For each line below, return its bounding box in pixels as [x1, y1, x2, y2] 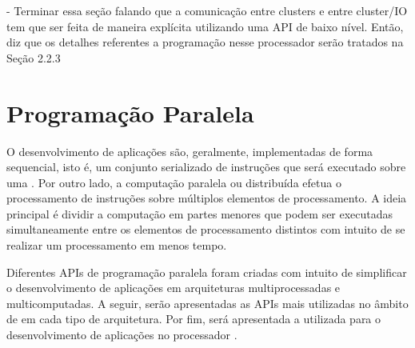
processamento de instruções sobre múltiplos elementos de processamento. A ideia [6, 190, 407, 206]
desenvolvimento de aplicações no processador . [6, 326, 237, 343]
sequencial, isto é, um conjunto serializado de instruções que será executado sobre [6, 158, 406, 175]
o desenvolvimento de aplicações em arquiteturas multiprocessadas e [6, 279, 341, 296]
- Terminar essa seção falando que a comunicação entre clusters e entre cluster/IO [6, 2, 408, 18]
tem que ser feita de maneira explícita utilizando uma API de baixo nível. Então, [6, 18, 404, 34]
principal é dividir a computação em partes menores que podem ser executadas [6, 205, 393, 222]
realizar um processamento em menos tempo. [6, 237, 227, 254]
